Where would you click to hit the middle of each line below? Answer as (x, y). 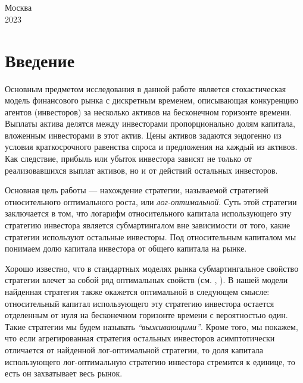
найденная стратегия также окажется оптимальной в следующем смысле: (137, 291)
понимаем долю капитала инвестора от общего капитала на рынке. (126, 248)
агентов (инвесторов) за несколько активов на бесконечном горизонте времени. (148, 112)
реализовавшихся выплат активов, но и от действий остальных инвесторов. (141, 170)
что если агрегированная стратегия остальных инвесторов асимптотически (140, 338)
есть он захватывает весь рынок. (64, 373)
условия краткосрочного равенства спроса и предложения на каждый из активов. (151, 147)
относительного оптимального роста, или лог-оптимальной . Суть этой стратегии (151, 201)
